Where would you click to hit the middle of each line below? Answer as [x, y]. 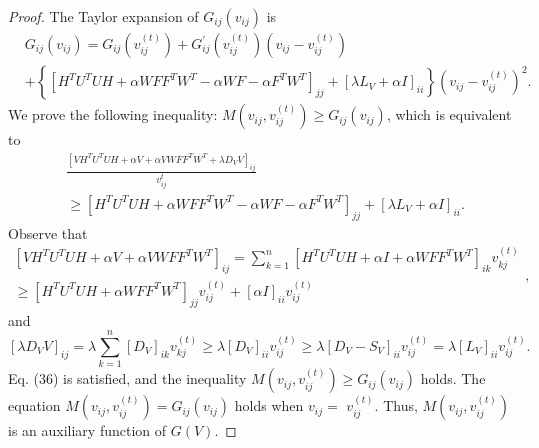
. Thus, [396, 405]
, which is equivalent [449, 114]
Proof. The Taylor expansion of [103, 16]
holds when [269, 405]
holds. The [453, 378]
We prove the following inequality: [113, 114]
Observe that [48, 232]
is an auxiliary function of [87, 430]
